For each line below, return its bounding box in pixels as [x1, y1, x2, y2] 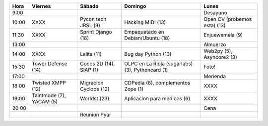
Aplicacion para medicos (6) [124, 95, 191, 102]
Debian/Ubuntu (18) [124, 35, 170, 42]
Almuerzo [203, 41, 226, 48]
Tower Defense [31, 60, 67, 67]
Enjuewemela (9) [203, 32, 243, 38]
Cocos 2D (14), [80, 60, 115, 67]
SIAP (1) [80, 67, 99, 73]
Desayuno [203, 9, 228, 16]
